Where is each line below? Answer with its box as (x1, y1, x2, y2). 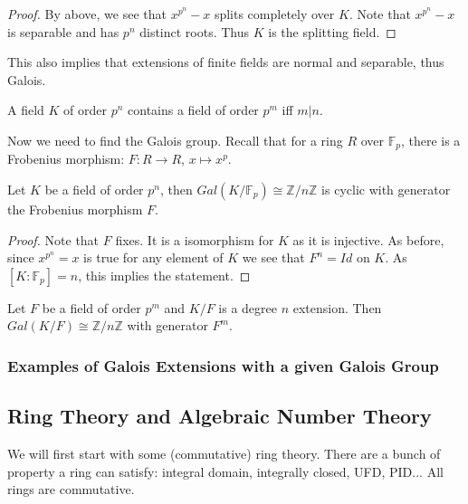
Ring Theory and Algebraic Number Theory (7, 402, 432, 430)
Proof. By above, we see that (7, 5, 167, 23)
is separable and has (7, 22, 119, 41)
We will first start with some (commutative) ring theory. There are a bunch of (7, 444, 441, 463)
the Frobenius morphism (7, 200, 143, 219)
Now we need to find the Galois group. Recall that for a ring (7, 130, 343, 149)
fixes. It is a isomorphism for (115, 230, 274, 249)
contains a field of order (128, 100, 259, 119)
